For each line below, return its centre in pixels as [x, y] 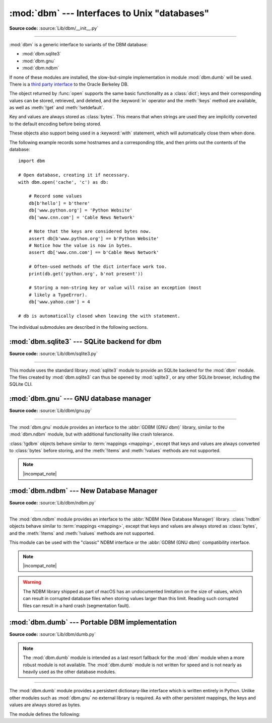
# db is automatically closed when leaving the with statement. [99, 316]
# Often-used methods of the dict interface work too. [98, 267]
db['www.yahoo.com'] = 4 [59, 302]
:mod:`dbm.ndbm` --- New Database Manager [84, 491]
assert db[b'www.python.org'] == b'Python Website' [94, 238]
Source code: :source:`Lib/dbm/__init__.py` [54, 28]
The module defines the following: [45, 714]
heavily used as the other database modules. [70, 672]
